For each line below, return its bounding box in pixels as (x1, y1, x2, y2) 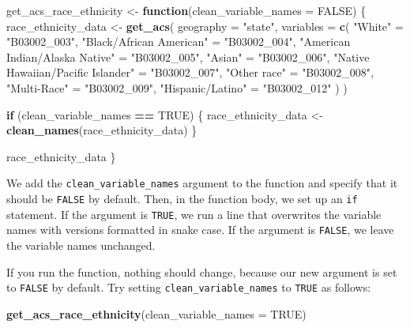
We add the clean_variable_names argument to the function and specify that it (6, 175, 398, 191)
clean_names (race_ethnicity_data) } (6, 122, 197, 138)
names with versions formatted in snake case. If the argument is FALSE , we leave (6, 221, 394, 238)
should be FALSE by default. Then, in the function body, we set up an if (6, 190, 358, 206)
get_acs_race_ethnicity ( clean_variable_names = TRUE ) (6, 305, 307, 322)
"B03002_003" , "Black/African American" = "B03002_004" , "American (6, 33, 351, 50)
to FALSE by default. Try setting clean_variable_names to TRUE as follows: (6, 279, 371, 296)
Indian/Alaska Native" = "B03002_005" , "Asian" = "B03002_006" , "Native (6, 48, 370, 65)
